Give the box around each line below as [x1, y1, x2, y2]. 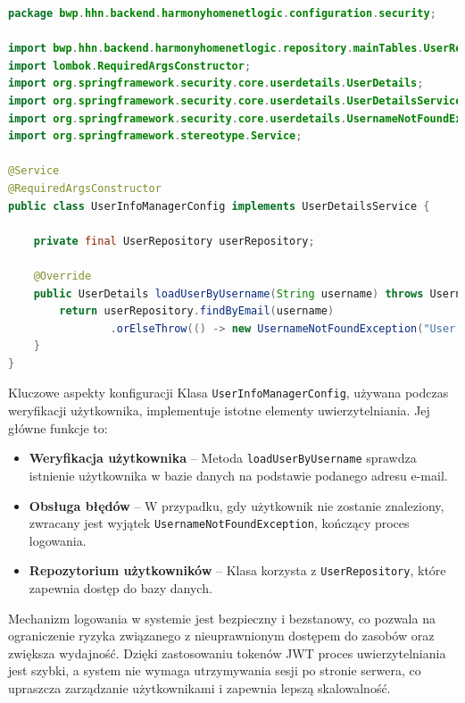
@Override [33, 269, 92, 282]
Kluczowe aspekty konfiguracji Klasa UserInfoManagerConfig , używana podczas [8, 383, 449, 402]
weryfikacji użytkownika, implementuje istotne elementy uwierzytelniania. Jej [8, 401, 430, 420]
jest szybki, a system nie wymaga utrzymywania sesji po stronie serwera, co [8, 661, 421, 680]
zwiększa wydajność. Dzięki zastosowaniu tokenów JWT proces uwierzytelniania [8, 643, 446, 662]
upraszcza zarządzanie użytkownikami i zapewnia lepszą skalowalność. [8, 679, 391, 698]
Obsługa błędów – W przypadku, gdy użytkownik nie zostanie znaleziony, [29, 496, 444, 515]
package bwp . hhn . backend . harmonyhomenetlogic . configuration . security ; [8, 7, 436, 20]
